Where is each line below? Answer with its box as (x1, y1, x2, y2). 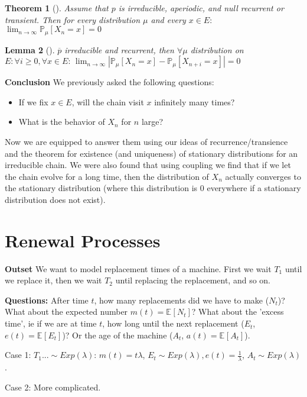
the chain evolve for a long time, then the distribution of (5, 170, 209, 182)
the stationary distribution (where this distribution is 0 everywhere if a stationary (5, 182, 301, 194)
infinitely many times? (154, 95, 235, 108)
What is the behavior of (18, 115, 105, 128)
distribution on (190, 43, 244, 56)
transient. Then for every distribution (5, 13, 141, 25)
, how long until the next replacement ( (102, 317, 244, 330)
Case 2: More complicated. (5, 380, 101, 393)
